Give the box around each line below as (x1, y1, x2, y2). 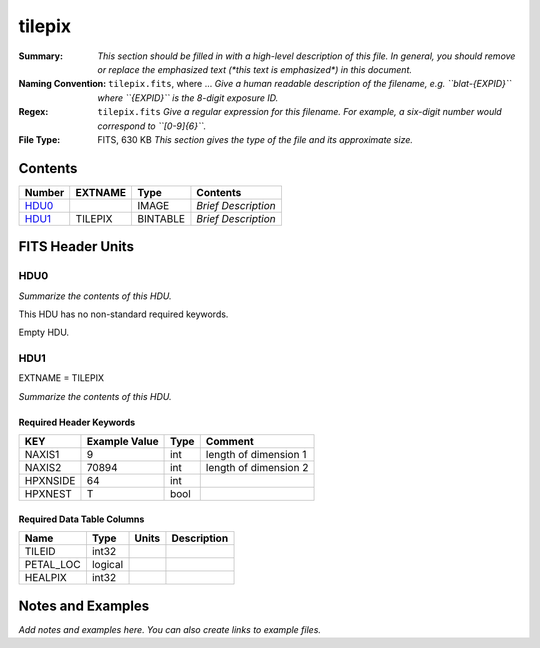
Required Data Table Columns (18, 513, 145, 525)
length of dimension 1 (205, 448, 307, 462)
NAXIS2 (24, 461, 62, 475)
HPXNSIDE (24, 474, 76, 488)
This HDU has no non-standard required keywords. (18, 308, 229, 320)
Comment (205, 435, 254, 449)
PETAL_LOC (24, 558, 81, 572)
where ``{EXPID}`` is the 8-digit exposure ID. (97, 91, 279, 104)
